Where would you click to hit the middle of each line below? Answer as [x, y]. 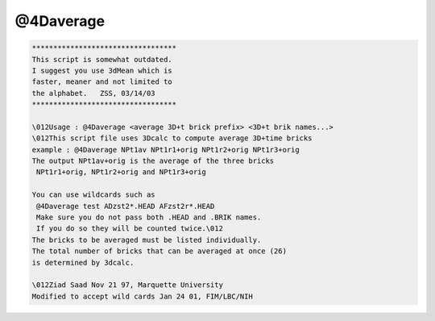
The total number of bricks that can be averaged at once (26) [159, 251]
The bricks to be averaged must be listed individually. [147, 240]
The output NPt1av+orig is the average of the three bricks [153, 161]
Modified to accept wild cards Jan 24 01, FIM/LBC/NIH [142, 296]
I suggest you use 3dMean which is [102, 70]
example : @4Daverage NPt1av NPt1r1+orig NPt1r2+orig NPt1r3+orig [166, 150]
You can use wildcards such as [94, 195]
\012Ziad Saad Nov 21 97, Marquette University [127, 285]
